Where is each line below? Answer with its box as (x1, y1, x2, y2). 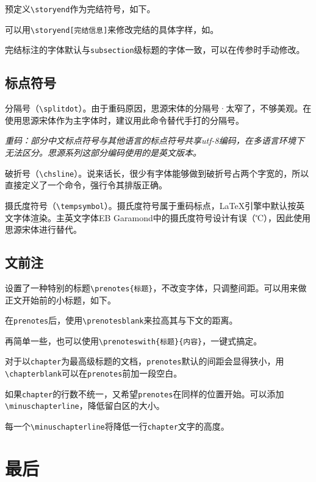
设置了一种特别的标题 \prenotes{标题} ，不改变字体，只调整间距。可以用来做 (5, 281, 307, 294)
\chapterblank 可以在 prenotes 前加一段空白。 (5, 367, 182, 380)
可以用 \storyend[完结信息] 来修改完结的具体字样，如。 (5, 23, 219, 35)
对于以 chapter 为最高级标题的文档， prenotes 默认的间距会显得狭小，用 (5, 355, 284, 367)
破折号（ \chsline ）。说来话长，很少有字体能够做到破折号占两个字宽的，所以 (5, 166, 309, 179)
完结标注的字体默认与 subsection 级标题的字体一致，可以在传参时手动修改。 (5, 43, 305, 56)
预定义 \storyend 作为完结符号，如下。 (5, 2, 156, 15)
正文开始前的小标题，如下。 (5, 293, 116, 306)
